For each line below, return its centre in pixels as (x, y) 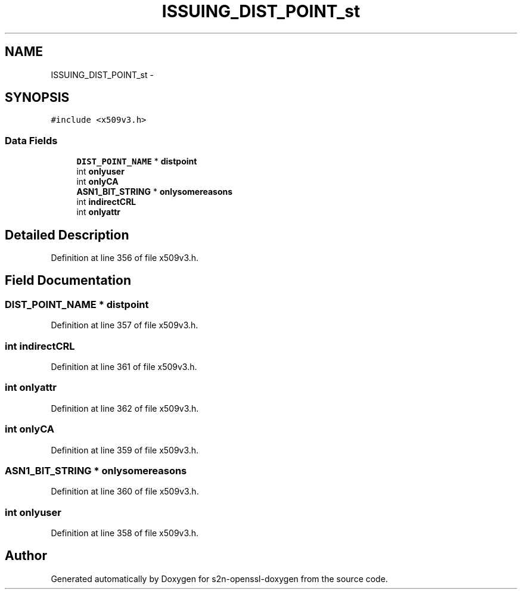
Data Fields (31, 140)
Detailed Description (67, 235)
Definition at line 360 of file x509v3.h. (125, 492)
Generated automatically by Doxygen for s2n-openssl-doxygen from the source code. (219, 579)
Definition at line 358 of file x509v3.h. (125, 533)
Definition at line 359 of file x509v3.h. (125, 450)
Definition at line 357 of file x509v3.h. (125, 325)
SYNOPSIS (37, 98)
